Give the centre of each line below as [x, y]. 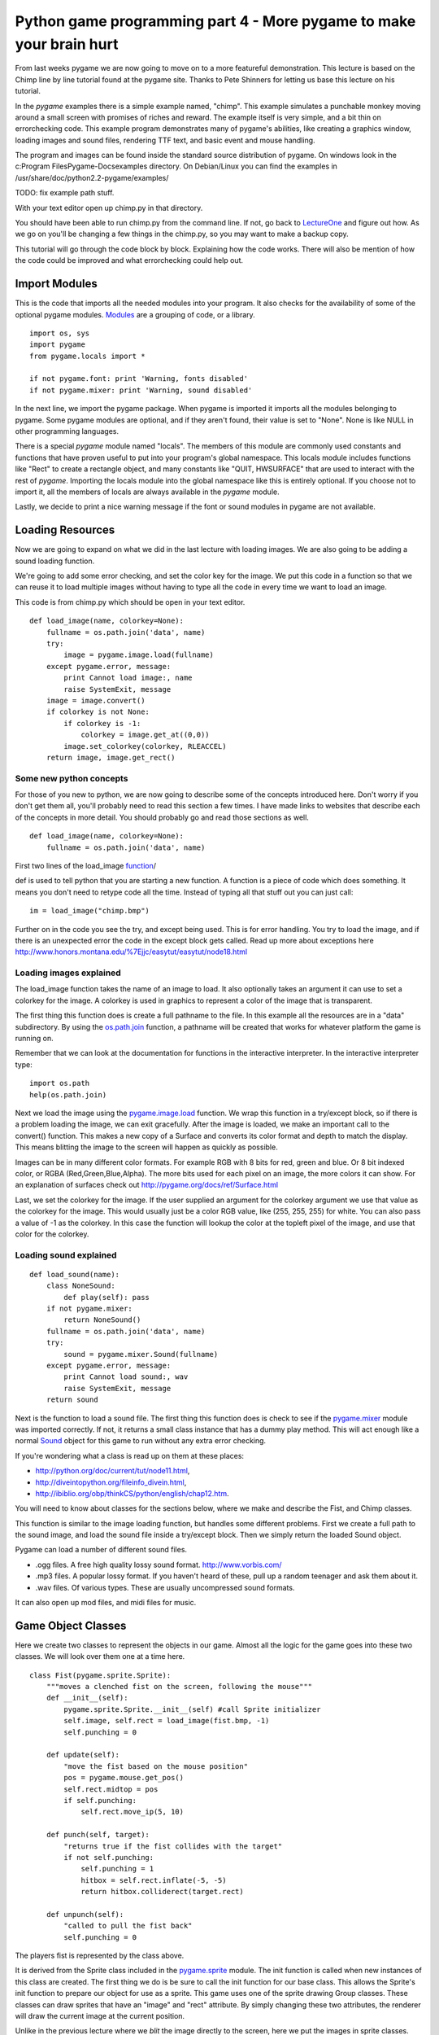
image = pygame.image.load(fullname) [139, 655]
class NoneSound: [80, 1286]
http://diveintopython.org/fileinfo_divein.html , [111, 1482]
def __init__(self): [87, 1698]
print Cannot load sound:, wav [126, 1377]
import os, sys [60, 333]
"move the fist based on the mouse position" [156, 1766]
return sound [72, 1400]
